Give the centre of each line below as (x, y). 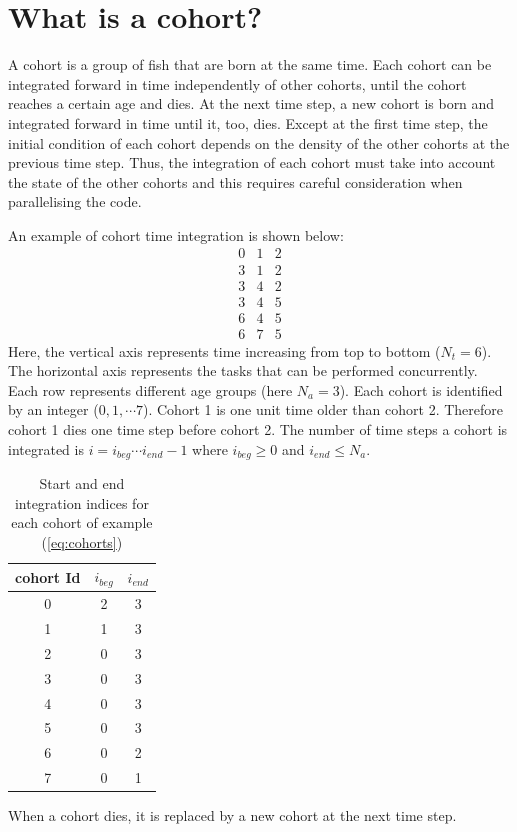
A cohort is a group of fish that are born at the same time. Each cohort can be (250, 64)
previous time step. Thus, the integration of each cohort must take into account (252, 162)
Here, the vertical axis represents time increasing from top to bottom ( (224, 350)
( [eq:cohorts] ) (82, 541)
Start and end (82, 483)
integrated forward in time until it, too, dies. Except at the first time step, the (248, 122)
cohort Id (48, 576)
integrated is (46, 448)
